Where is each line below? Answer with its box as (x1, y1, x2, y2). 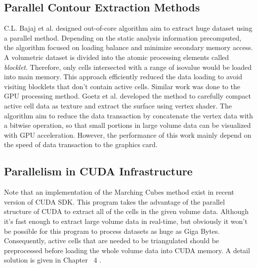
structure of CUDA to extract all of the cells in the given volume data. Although (4, 206, 249, 216)
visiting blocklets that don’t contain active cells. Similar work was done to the (4, 81, 240, 91)
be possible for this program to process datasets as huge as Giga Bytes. (4, 225, 220, 236)
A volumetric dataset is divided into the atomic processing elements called (4, 52, 229, 62)
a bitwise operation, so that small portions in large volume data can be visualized (4, 120, 251, 130)
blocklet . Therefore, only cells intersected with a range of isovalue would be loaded (4, 61, 252, 72)
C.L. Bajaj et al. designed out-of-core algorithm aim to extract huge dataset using (4, 23, 253, 33)
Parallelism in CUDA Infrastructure (4, 163, 193, 179)
